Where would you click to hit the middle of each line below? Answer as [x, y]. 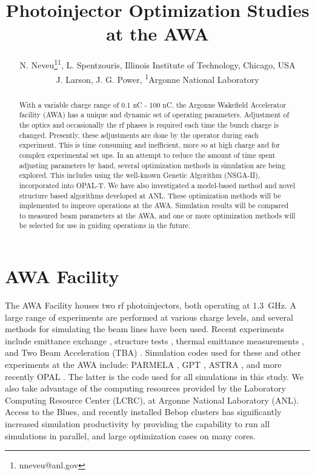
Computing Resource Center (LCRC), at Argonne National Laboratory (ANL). [152, 400]
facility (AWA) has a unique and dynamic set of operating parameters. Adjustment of [154, 115]
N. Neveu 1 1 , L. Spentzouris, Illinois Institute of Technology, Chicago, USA [157, 64]
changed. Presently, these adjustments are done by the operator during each [139, 135]
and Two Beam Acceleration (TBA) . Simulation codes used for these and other [153, 352]
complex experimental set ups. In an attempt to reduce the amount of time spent [147, 155]
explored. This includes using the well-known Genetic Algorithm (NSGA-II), [140, 175]
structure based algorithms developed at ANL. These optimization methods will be [150, 195]
